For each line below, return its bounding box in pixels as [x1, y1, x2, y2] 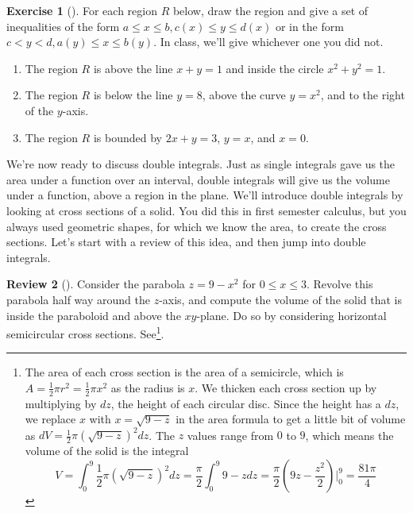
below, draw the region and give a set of [172, 2, 369, 18]
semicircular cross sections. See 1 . [6, 323, 164, 341]
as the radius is [110, 379, 185, 395]
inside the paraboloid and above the [6, 307, 181, 323]
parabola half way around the [6, 291, 150, 307]
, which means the [305, 426, 394, 443]
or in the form [275, 17, 344, 34]
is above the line [93, 60, 173, 76]
